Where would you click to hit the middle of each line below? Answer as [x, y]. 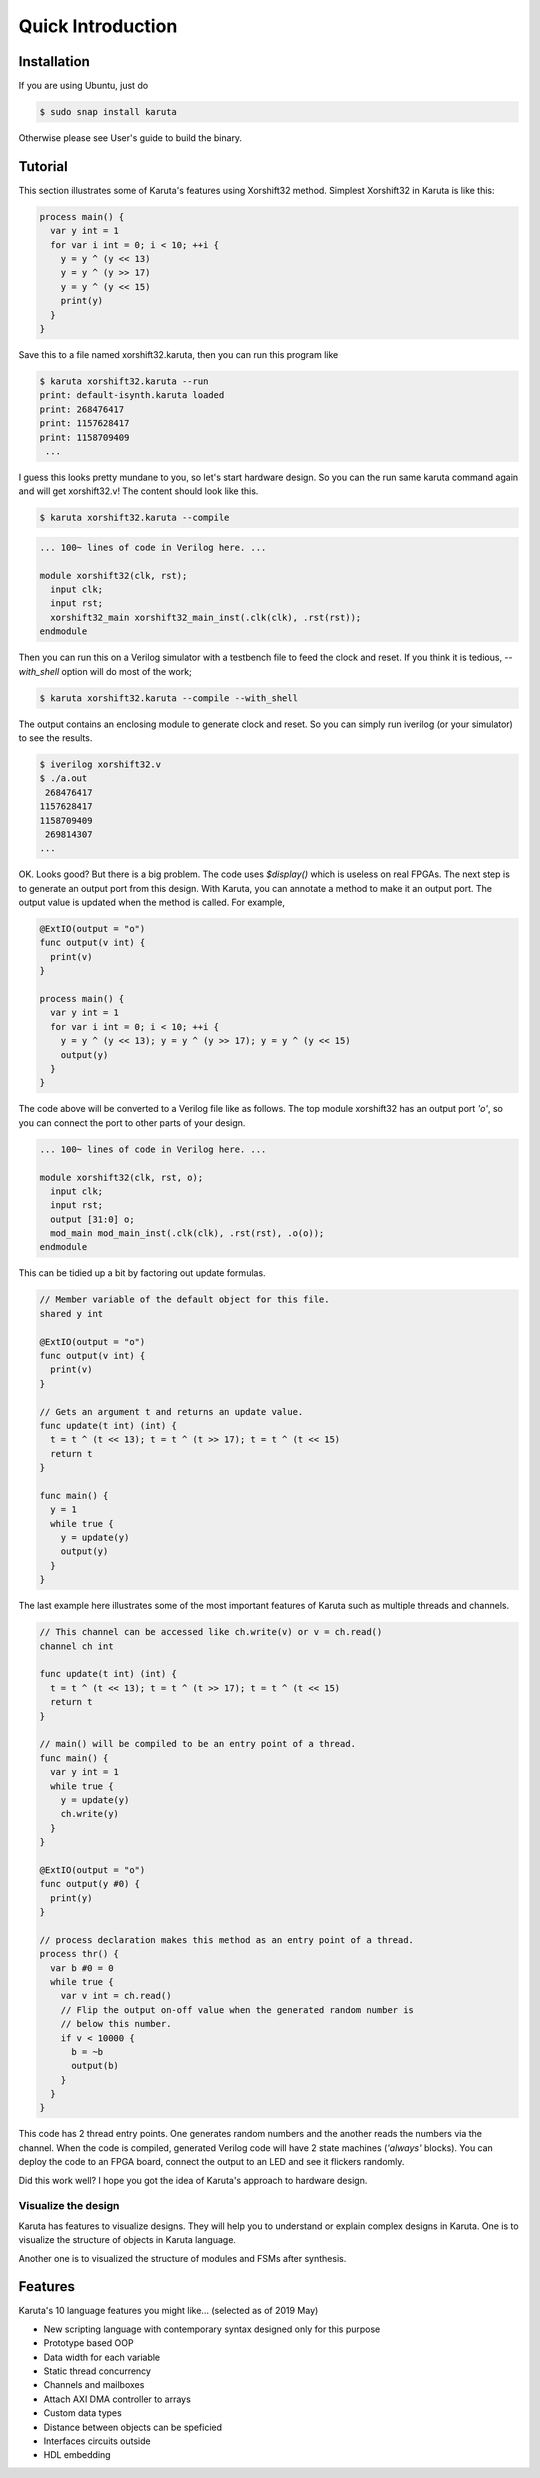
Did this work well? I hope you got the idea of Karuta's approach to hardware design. [193, 2180]
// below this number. [116, 2024]
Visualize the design [69, 2206]
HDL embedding [77, 2455]
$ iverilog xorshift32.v [100, 764]
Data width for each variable [102, 2357]
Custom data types [82, 2413]
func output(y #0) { [89, 1884]
